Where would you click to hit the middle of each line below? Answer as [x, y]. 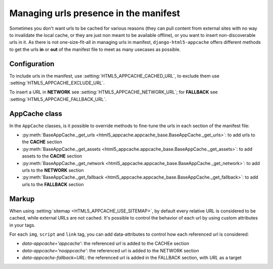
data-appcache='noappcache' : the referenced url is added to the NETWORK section [110, 250]
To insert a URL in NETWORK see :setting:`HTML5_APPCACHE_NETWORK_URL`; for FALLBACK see [113, 92]
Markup [22, 199]
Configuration [32, 64]
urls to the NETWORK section [53, 170]
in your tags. [22, 225]
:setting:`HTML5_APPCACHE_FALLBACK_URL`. [58, 99]
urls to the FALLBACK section [53, 184]
